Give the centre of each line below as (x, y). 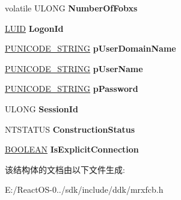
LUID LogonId (34, 28)
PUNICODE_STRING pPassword (72, 89)
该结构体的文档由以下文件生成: (65, 169)
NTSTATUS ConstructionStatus (70, 129)
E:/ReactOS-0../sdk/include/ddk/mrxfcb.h (84, 189)
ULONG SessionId (41, 108)
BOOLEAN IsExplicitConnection (72, 149)
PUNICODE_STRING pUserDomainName (91, 48)
